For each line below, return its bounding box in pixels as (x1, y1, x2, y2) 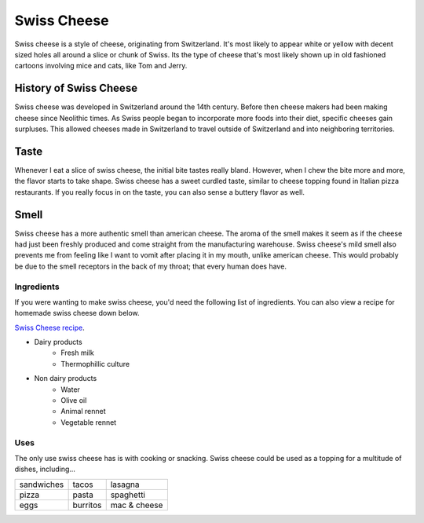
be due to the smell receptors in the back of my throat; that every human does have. (14, 261, 287, 271)
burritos (72, 499, 102, 510)
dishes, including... (14, 464, 76, 474)
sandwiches (19, 479, 64, 490)
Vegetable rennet (60, 417, 117, 427)
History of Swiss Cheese (14, 82, 137, 95)
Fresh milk (60, 348, 94, 357)
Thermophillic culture (60, 359, 130, 368)
